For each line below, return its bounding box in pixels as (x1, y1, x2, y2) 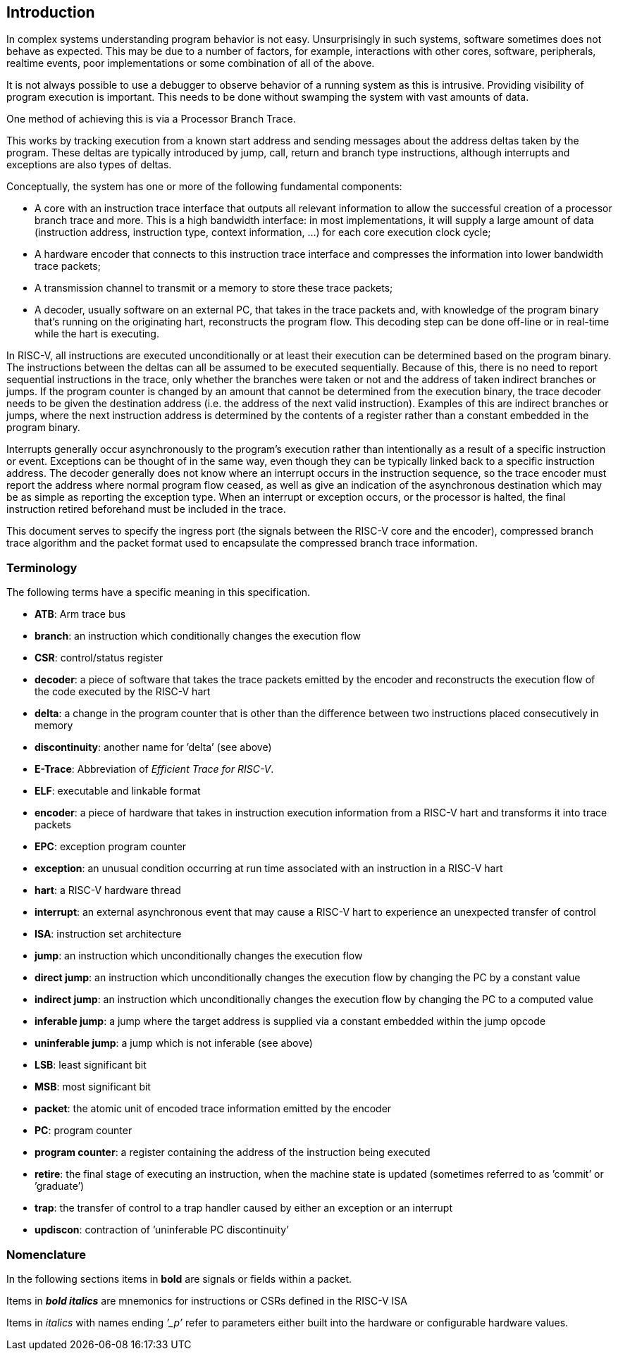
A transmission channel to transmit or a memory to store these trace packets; (35, 282, 393, 294)
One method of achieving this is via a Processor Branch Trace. (6, 113, 296, 125)
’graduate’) (35, 1180, 85, 1193)
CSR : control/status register (35, 652, 163, 664)
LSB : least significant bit (35, 1059, 147, 1071)
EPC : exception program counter (35, 840, 187, 853)
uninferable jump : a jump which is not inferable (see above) (35, 1037, 313, 1050)
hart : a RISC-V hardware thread (35, 884, 181, 897)
